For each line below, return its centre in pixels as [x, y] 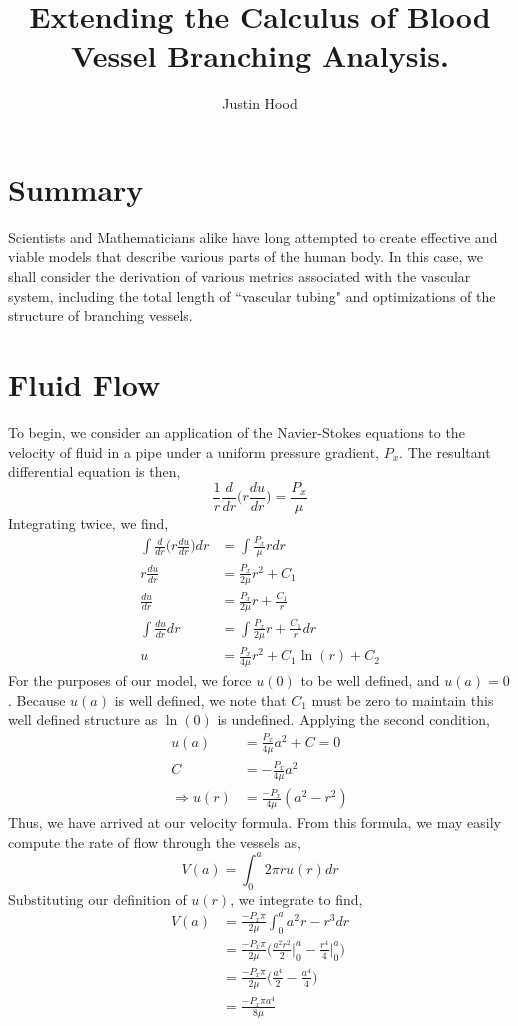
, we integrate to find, [296, 898]
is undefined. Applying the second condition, [353, 719]
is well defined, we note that [200, 699]
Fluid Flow [84, 384]
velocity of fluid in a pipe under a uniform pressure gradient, [194, 451]
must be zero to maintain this [402, 699]
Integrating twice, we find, [88, 522]
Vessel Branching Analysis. [259, 55]
